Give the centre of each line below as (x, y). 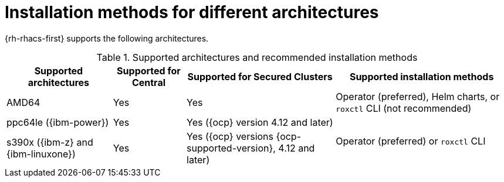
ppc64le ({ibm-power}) (58, 122)
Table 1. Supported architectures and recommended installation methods (257, 57)
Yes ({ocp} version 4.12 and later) (260, 122)
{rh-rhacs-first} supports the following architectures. (107, 38)
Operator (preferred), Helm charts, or (418, 96)
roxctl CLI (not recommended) (404, 108)
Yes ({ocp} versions (230, 136)
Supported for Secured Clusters (260, 76)
